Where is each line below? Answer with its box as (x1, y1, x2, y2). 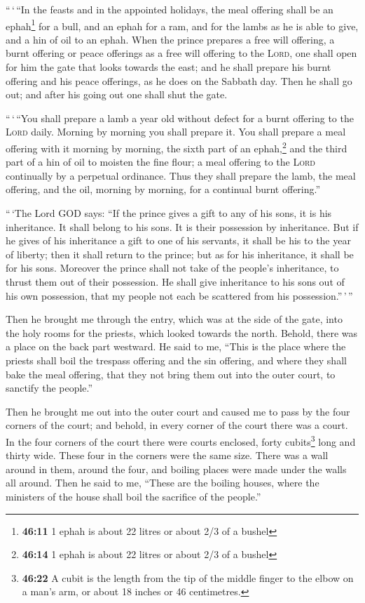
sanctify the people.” (6, 380, 93, 395)
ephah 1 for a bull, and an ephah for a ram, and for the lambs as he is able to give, (6, 16, 359, 33)
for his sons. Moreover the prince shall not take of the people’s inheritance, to (6, 260, 339, 275)
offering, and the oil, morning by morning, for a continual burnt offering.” (6, 182, 321, 197)
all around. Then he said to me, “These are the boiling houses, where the (6, 475, 319, 490)
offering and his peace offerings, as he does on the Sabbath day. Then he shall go (6, 73, 352, 88)
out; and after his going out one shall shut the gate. (6, 87, 228, 102)
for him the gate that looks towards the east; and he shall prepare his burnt (6, 60, 331, 74)
